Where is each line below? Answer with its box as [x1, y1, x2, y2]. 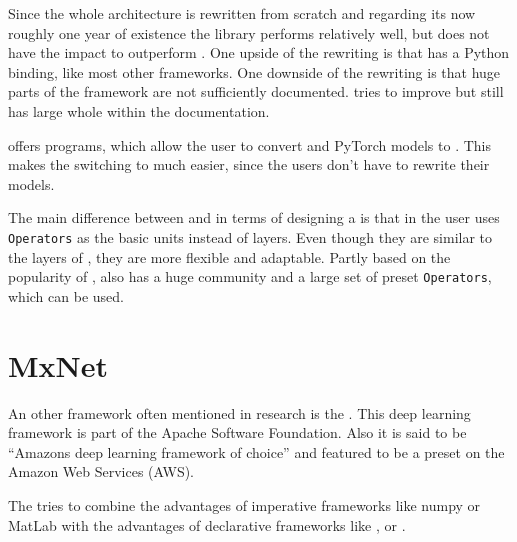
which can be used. [8, 285, 124, 306]
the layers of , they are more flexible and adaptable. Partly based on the [8, 246, 451, 267]
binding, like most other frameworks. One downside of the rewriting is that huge [8, 61, 501, 82]
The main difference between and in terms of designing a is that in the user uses [8, 207, 500, 228]
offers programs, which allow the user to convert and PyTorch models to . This [8, 134, 491, 155]
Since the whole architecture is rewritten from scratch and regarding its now [8, 3, 476, 23]
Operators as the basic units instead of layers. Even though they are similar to [8, 226, 493, 247]
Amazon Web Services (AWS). [8, 461, 195, 482]
